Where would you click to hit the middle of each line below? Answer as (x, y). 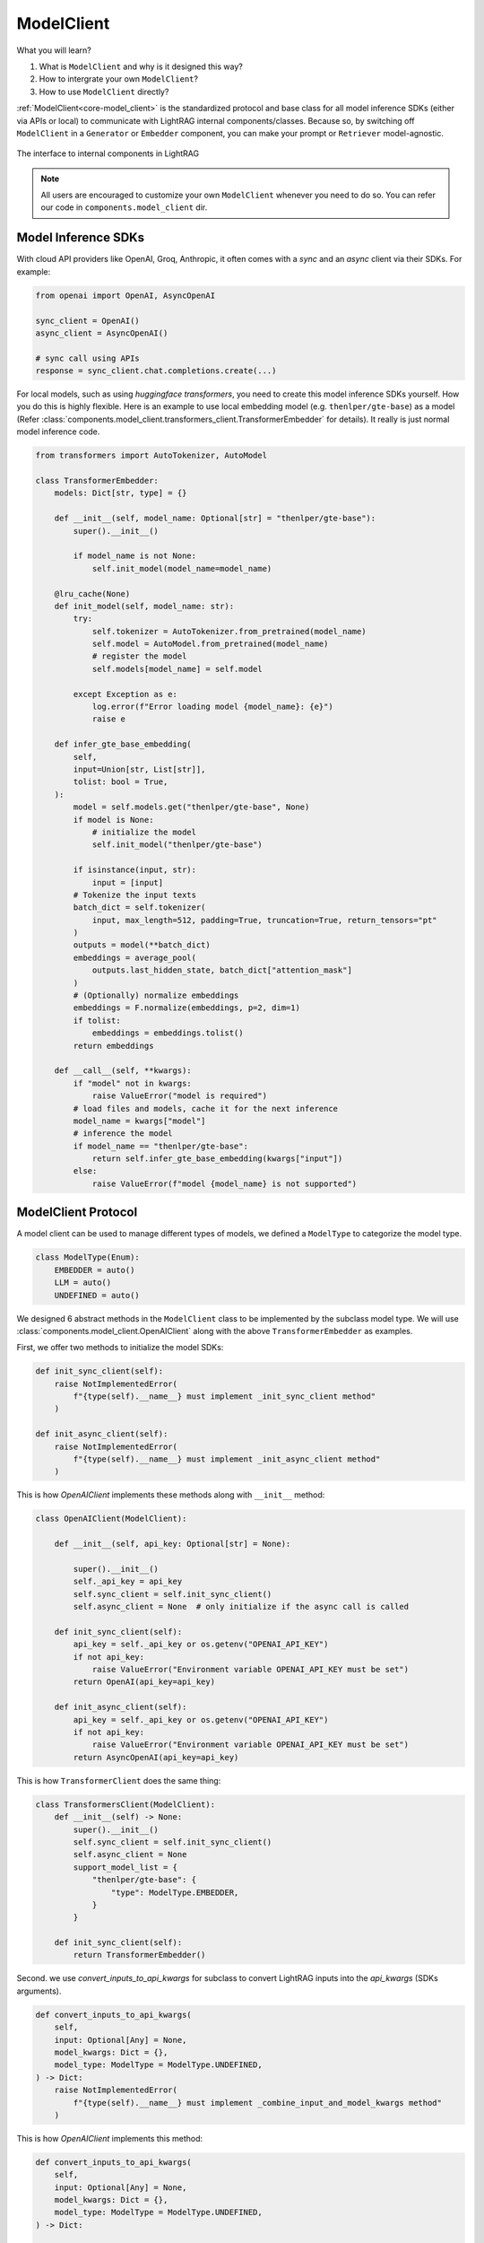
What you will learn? (54, 50)
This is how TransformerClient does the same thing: (119, 1780)
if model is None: (113, 820)
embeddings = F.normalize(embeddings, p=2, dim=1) (186, 1008)
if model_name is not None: (135, 556)
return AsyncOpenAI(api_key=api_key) (156, 1757)
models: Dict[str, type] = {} (121, 493)
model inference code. (58, 432)
